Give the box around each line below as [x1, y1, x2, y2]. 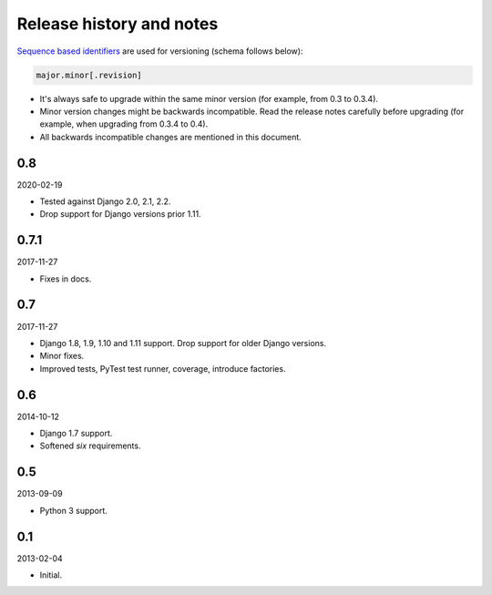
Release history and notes [16, 14, 219, 34]
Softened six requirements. [39, 440, 141, 451]
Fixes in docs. [39, 273, 92, 284]
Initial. [39, 569, 63, 580]
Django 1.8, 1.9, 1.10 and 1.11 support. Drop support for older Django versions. [39, 337, 327, 348]
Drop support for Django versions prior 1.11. [39, 209, 201, 220]
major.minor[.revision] [36, 69, 143, 80]
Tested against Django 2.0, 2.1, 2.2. [39, 196, 171, 207]
